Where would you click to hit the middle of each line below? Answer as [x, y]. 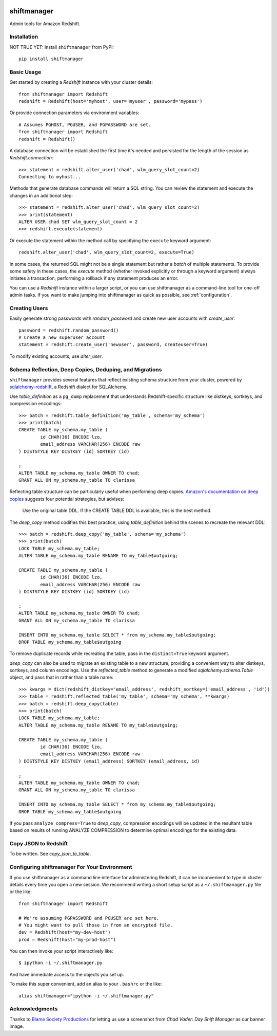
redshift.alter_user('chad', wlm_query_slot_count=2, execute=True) [106, 252]
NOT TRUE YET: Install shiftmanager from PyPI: [62, 47]
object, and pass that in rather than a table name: [62, 677]
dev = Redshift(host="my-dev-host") [65, 932]
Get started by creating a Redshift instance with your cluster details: [81, 82]
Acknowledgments [34, 1009]
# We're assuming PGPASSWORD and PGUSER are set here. [89, 918]
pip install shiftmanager [51, 59]
